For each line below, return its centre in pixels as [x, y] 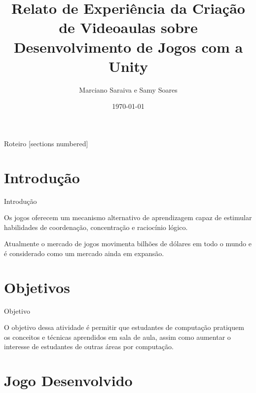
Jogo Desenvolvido [68, 380]
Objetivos [37, 287]
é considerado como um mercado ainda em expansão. [84, 253]
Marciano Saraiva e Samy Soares [128, 89]
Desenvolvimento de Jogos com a [128, 47]
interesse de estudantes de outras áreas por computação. [89, 346]
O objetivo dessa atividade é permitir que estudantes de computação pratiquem [124, 327]
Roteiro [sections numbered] [46, 143]
